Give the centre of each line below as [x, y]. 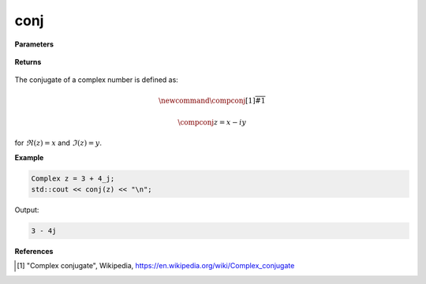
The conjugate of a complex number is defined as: [97, 80]
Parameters [34, 44]
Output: [27, 210]
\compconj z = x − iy [212, 122]
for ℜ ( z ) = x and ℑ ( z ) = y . [58, 143]
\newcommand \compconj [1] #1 [212, 100]
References [34, 252]
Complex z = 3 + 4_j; [73, 178]
